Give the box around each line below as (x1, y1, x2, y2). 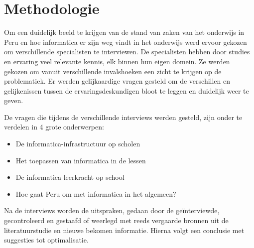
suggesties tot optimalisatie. (4, 235, 89, 245)
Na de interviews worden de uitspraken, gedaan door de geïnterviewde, (4, 205, 220, 216)
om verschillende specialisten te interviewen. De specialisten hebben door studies (4, 46, 250, 57)
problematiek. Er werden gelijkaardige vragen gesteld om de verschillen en (4, 76, 231, 86)
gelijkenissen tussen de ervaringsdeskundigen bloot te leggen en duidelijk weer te (4, 85, 249, 96)
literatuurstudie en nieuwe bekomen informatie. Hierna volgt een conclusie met (4, 225, 245, 235)
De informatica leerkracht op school (15, 172, 125, 182)
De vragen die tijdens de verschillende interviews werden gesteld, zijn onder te (4, 112, 243, 122)
